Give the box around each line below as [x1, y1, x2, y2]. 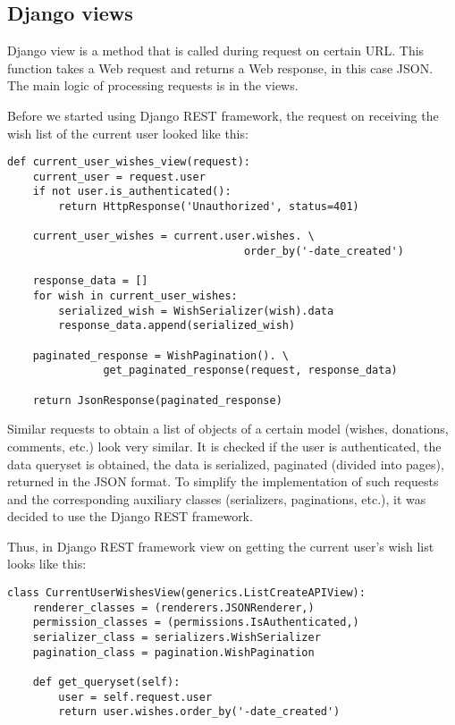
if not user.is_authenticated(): [32, 185, 232, 198]
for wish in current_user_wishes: [32, 290, 238, 303]
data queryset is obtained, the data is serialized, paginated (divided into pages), [7, 454, 444, 473]
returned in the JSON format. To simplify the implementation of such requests [7, 472, 439, 491]
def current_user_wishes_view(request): [7, 156, 251, 169]
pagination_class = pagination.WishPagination [32, 645, 315, 659]
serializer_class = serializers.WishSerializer [32, 631, 321, 645]
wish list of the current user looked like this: [7, 123, 249, 142]
